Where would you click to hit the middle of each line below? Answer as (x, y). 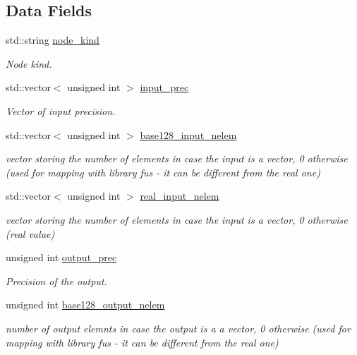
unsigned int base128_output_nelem (85, 305)
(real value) (30, 233)
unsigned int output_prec (61, 257)
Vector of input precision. (61, 110)
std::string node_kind (53, 40)
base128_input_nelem (188, 134)
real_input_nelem (180, 196)
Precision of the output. (56, 281)
